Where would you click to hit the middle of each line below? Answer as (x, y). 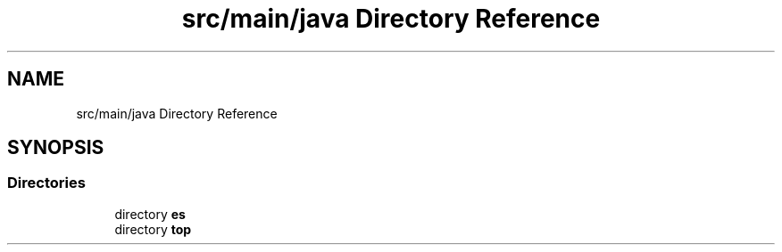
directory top (153, 229)
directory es (150, 214)
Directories (46, 183)
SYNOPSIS (56, 148)
